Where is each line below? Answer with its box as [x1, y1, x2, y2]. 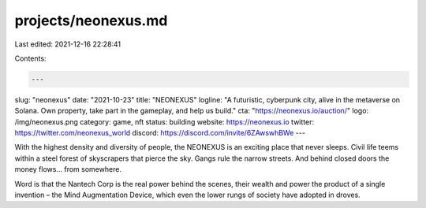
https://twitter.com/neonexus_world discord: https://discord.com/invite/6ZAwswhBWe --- [14, 128, 305, 138]
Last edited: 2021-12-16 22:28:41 [14, 39, 121, 49]
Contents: [14, 54, 47, 63]
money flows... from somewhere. [14, 165, 122, 174]
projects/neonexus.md [14, 12, 168, 29]
